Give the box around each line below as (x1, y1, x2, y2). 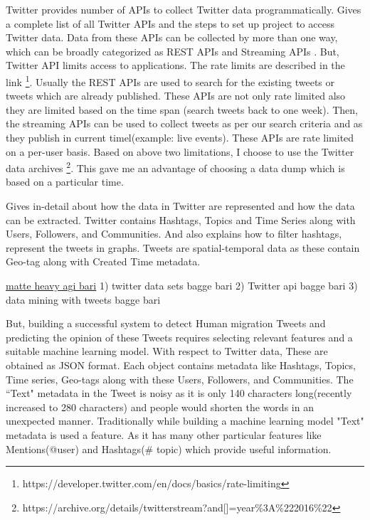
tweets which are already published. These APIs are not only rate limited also (6, 88, 346, 103)
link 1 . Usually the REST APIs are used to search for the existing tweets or (6, 72, 335, 89)
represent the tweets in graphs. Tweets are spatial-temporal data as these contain (6, 240, 360, 255)
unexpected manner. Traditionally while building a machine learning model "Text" (6, 413, 364, 428)
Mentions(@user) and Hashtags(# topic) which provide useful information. (6, 441, 332, 456)
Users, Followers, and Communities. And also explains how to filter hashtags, (6, 226, 342, 241)
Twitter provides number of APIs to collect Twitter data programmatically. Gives (6, 2, 361, 16)
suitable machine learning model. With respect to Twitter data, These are (6, 344, 328, 359)
